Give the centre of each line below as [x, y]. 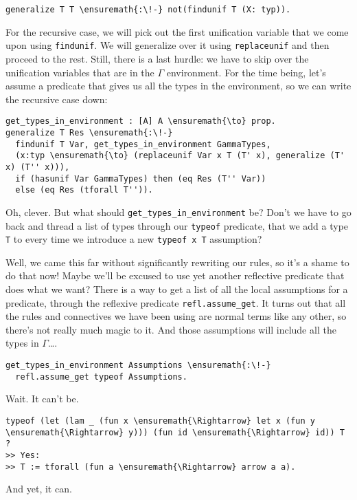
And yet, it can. [39, 489]
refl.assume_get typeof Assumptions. [101, 377]
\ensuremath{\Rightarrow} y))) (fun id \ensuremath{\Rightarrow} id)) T [175, 432]
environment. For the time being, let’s [246, 72]
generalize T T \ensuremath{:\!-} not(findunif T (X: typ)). [148, 10]
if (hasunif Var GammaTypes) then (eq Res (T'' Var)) [141, 178]
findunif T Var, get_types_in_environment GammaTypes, [143, 144]
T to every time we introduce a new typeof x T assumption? [134, 239]
